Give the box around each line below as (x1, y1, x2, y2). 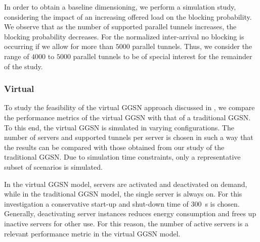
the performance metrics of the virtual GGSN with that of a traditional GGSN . (4, 112, 251, 122)
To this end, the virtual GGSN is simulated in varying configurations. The (4, 122, 234, 132)
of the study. (4, 61, 43, 71)
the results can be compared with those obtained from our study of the (4, 141, 225, 152)
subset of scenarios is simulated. (4, 161, 103, 172)
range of (4, 51, 29, 61)
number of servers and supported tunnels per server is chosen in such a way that (4, 132, 253, 142)
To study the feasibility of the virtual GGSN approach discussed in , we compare (4, 102, 255, 113)
